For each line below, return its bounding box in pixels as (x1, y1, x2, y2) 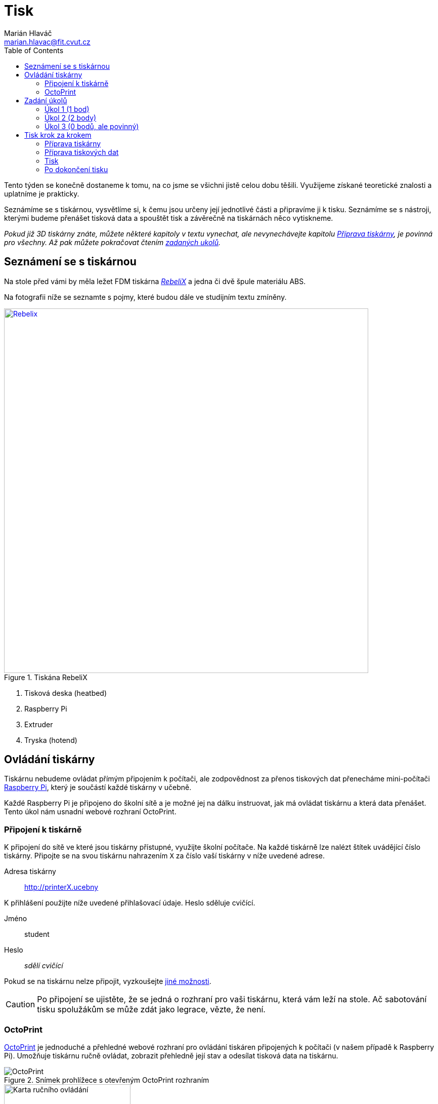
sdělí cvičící (24, 961, 63, 970)
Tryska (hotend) (24, 735, 77, 744)
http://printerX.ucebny (24, 883, 99, 892)
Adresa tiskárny (4, 867, 56, 876)
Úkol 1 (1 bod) (45, 104, 90, 113)
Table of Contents (4, 46, 64, 55)
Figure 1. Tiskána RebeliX (4, 673, 87, 682)
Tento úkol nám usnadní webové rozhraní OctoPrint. (4, 807, 177, 816)
